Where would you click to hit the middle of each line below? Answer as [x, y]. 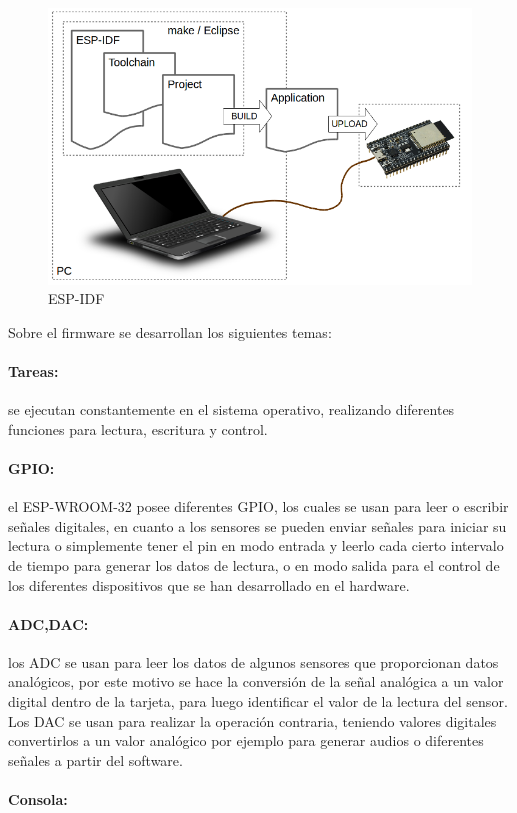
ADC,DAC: [48, 623]
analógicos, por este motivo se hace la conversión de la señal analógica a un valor [256, 681]
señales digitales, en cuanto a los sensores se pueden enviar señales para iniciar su [257, 525]
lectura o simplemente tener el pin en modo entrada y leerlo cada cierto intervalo [256, 545]
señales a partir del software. [95, 759]
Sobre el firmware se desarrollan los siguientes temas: [170, 331]
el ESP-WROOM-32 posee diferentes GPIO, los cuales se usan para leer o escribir [258, 506]
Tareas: [33, 370]
